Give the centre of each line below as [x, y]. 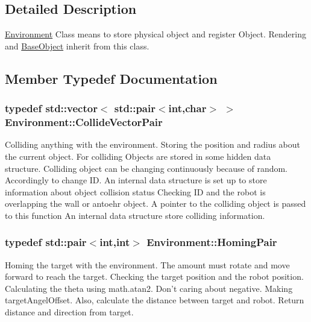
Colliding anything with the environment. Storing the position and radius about [152, 144]
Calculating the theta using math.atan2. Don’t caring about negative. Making [149, 288]
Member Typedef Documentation [111, 78]
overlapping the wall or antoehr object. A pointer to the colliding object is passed [155, 204]
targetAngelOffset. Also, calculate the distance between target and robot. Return [155, 300]
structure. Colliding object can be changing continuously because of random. [146, 168]
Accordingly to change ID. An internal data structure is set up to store [136, 180]
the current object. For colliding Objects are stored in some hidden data [138, 156]
